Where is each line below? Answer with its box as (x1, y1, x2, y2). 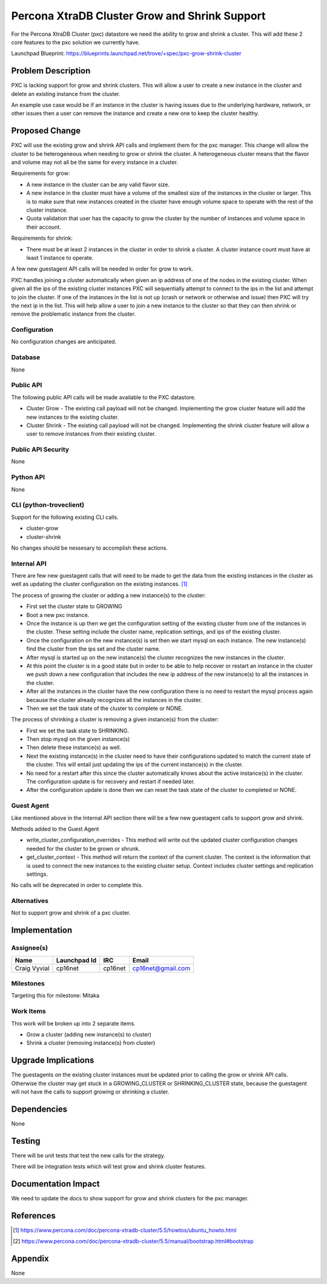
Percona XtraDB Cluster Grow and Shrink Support (11, 9, 266, 22)
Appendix (11, 1254, 49, 1264)
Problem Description (11, 66, 91, 76)
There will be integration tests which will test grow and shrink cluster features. (11, 1163, 206, 1171)
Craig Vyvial (15, 964, 50, 972)
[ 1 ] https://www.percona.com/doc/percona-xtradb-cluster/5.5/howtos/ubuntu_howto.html (13, 1226, 237, 1234)
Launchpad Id (56, 956, 97, 964)
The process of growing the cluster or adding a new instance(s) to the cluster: (11, 592, 206, 599)
